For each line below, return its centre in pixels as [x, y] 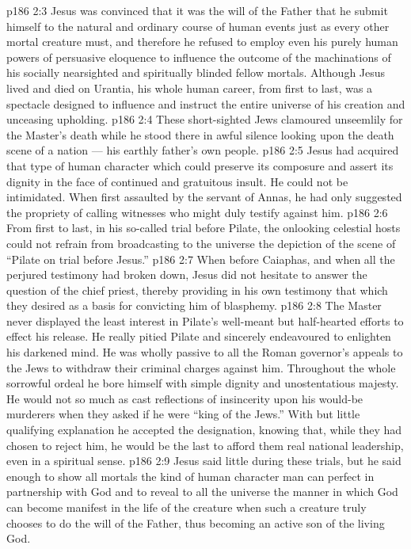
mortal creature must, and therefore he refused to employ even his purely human [202, 42]
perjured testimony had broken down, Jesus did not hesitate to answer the [187, 274]
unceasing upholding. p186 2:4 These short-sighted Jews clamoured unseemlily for [205, 119]
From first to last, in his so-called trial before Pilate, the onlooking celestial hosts [204, 228]
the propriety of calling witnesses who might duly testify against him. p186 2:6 [197, 212]
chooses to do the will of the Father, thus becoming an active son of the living [196, 522]
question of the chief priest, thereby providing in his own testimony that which [197, 290]
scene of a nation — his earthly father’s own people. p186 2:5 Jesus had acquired [203, 150]
